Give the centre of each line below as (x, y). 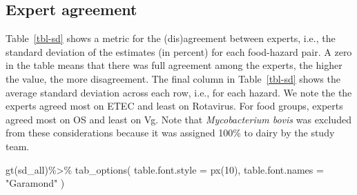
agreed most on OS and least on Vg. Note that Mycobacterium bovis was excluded (178, 119)
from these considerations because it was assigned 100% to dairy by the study (170, 133)
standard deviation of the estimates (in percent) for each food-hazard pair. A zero (179, 51)
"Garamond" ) (35, 183)
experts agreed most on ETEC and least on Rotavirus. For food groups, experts (174, 106)
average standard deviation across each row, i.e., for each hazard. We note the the (179, 92)
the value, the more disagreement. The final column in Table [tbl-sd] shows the (173, 78)
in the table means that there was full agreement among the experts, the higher (174, 65)
